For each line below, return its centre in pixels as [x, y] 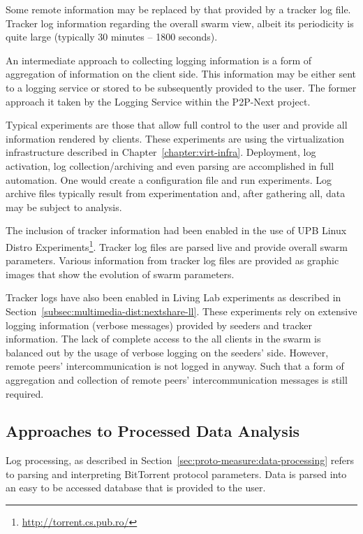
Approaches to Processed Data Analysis [153, 431]
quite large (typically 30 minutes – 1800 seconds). [112, 37]
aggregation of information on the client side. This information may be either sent [181, 74]
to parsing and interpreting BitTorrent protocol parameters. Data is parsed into [176, 474]
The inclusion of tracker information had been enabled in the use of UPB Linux [176, 230]
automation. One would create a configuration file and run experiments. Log [169, 179]
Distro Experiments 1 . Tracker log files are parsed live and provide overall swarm [177, 245]
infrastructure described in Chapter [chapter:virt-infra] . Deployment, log [161, 152]
